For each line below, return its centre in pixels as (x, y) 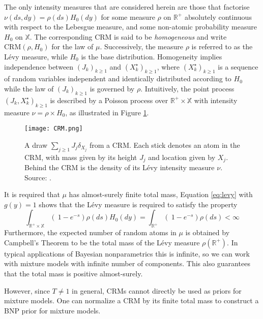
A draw (36, 145)
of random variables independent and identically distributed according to (118, 78)
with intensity (216, 100)
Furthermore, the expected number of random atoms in (90, 232)
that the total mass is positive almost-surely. (74, 273)
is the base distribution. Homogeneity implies (152, 56)
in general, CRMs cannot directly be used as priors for (157, 290)
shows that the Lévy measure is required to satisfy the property (138, 204)
